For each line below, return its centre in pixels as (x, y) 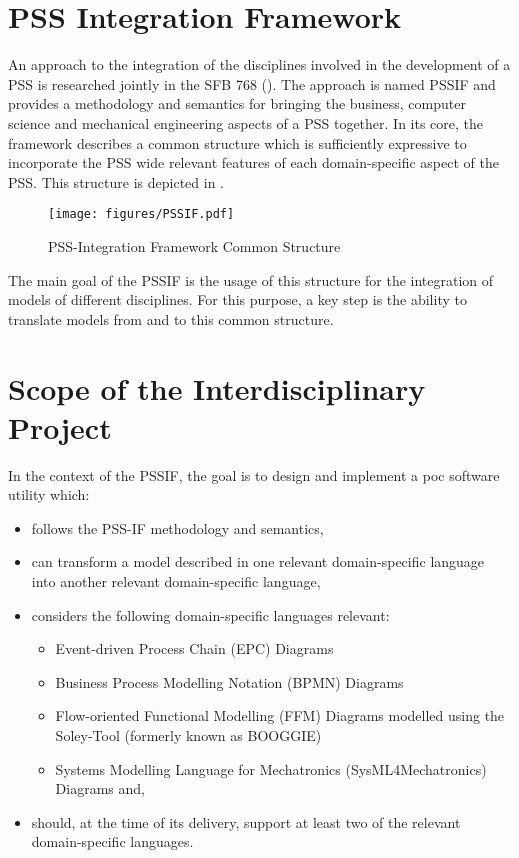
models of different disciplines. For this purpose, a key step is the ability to (237, 299)
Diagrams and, (100, 788)
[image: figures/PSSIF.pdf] (141, 214)
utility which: (49, 494)
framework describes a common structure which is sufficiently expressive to (237, 142)
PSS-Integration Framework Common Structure (194, 245)
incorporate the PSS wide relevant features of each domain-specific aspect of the (253, 162)
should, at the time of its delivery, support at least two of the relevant (246, 821)
